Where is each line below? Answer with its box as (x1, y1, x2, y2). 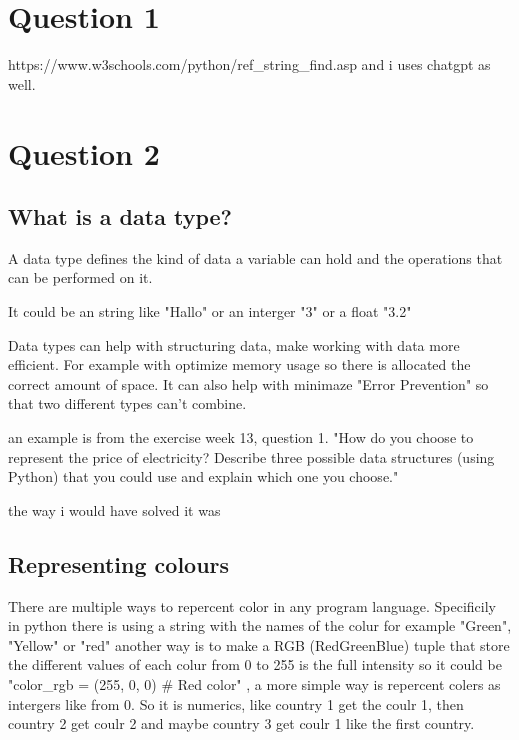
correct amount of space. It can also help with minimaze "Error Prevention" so (8, 373, 489, 394)
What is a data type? (8, 201, 232, 232)
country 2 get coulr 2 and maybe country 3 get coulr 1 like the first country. (8, 713, 475, 734)
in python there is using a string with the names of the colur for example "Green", (8, 615, 512, 636)
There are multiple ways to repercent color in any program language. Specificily (8, 595, 497, 616)
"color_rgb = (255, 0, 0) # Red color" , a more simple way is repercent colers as (8, 674, 501, 694)
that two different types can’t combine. (8, 393, 247, 414)
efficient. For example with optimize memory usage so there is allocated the (8, 354, 471, 375)
